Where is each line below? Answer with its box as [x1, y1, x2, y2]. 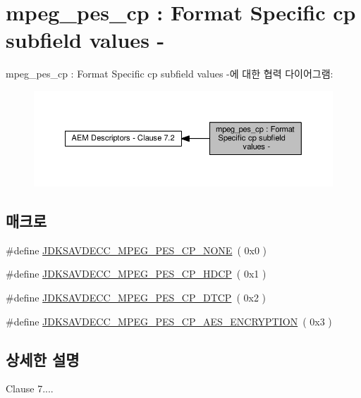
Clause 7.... [6, 381, 54, 396]
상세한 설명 [6, 348, 80, 370]
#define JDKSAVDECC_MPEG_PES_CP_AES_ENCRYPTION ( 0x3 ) [6, 313, 332, 328]
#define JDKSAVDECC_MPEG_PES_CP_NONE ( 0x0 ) [6, 242, 267, 257]
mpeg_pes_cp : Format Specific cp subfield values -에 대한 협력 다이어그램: [6, 66, 334, 81]
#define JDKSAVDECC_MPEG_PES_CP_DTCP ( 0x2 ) [6, 290, 267, 305]
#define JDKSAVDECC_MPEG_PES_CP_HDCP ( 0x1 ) [6, 266, 267, 281]
